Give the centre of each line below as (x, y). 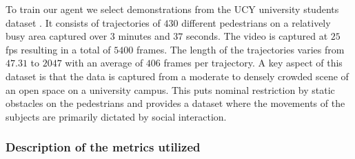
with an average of (104, 63)
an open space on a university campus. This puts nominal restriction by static (170, 89)
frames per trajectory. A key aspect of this (253, 63)
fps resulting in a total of (58, 49)
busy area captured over (57, 36)
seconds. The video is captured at (257, 36)
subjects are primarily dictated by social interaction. (116, 116)
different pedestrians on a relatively (256, 22)
